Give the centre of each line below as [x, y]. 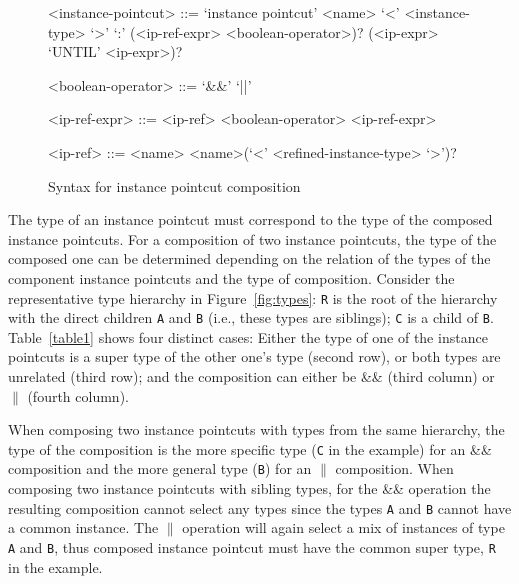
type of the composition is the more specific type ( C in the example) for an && [250, 448]
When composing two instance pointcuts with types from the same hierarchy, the [256, 429]
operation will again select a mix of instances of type [343, 527]
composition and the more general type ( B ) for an [160, 468]
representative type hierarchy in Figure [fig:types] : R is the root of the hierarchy [253, 297]
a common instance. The [83, 527]
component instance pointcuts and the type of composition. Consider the [231, 277]
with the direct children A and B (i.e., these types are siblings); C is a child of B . [251, 317]
